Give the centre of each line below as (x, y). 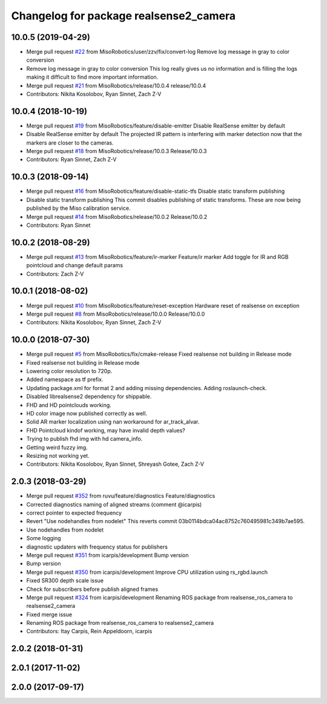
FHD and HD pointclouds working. (69, 405)
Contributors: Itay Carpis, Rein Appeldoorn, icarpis (89, 631)
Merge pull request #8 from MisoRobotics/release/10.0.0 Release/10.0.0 (116, 314)
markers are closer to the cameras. (70, 143)
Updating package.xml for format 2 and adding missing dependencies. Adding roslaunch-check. (147, 388)
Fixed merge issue (49, 614)
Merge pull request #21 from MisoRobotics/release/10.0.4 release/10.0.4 (116, 85)
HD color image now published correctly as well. (87, 413)
